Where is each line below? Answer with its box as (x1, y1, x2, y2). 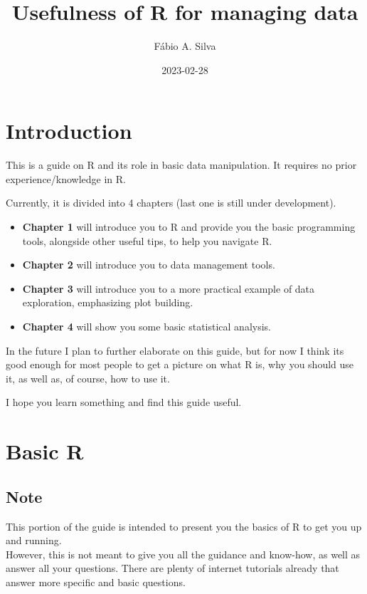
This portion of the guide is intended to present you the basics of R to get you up (6, 519, 362, 533)
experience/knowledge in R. (6, 171, 127, 186)
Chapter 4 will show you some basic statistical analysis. (22, 319, 272, 333)
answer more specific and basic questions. (6, 574, 186, 589)
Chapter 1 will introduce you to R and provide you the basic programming (22, 219, 356, 234)
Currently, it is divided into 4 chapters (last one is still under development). (6, 195, 336, 210)
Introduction (6, 116, 132, 145)
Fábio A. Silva (154, 38, 216, 53)
